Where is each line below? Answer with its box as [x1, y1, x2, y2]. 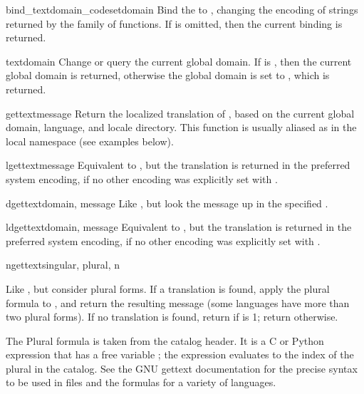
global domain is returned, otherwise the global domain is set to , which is [6, 68, 330, 83]
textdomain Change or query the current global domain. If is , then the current [6, 53, 352, 68]
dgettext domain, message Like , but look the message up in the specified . [6, 195, 328, 210]
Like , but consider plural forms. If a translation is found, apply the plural [6, 281, 330, 296]
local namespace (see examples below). [6, 133, 174, 148]
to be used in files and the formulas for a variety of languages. [6, 375, 276, 390]
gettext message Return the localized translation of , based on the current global [6, 105, 355, 120]
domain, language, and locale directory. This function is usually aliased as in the [6, 120, 357, 135]
